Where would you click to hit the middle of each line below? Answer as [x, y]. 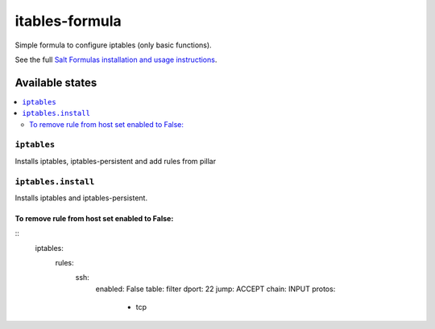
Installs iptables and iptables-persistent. [81, 198]
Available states [56, 82]
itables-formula [68, 21]
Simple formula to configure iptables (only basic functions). [114, 45]
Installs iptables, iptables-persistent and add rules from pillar [116, 161]
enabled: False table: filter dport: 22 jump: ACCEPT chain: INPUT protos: [215, 289]
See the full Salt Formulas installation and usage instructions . [116, 60]
